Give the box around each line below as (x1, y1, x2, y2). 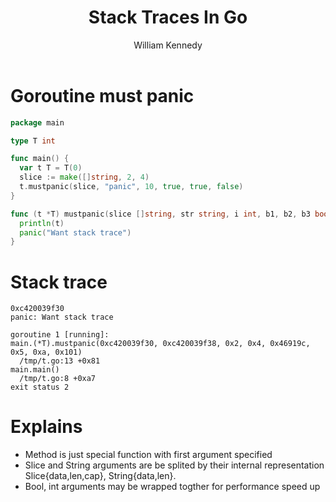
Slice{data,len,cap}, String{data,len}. (24, 470, 177, 482)
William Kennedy (133, 39, 203, 51)
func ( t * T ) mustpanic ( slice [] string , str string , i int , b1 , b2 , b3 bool (10, 209, 333, 219)
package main (10, 117, 65, 128)
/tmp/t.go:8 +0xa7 (19, 374, 97, 384)
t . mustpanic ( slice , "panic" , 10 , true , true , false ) (19, 182, 244, 192)
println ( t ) (19, 218, 65, 228)
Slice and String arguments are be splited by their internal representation (24, 459, 325, 471)
